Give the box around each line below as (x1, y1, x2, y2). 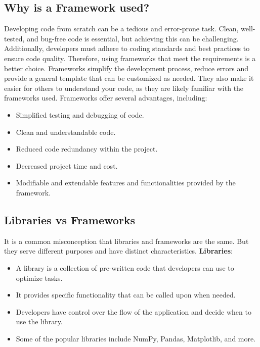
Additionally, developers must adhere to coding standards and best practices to (4, 43, 250, 54)
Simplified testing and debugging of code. (16, 109, 144, 120)
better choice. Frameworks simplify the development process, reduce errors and (4, 63, 249, 73)
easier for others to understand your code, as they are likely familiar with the (4, 82, 244, 93)
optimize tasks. (16, 272, 63, 283)
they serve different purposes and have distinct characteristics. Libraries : (4, 245, 233, 256)
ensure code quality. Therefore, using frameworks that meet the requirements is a (4, 53, 256, 63)
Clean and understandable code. (16, 126, 116, 137)
